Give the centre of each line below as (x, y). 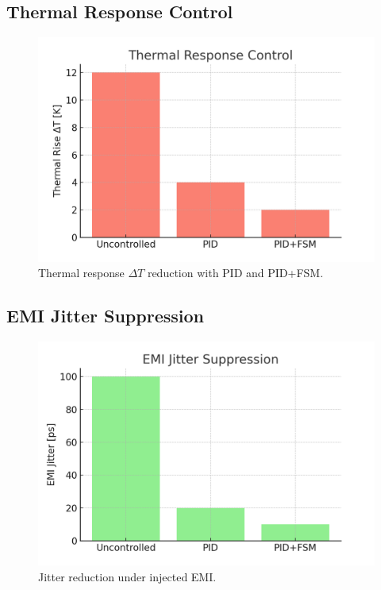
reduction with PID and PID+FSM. (235, 273)
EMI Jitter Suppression (105, 316)
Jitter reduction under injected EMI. (127, 576)
